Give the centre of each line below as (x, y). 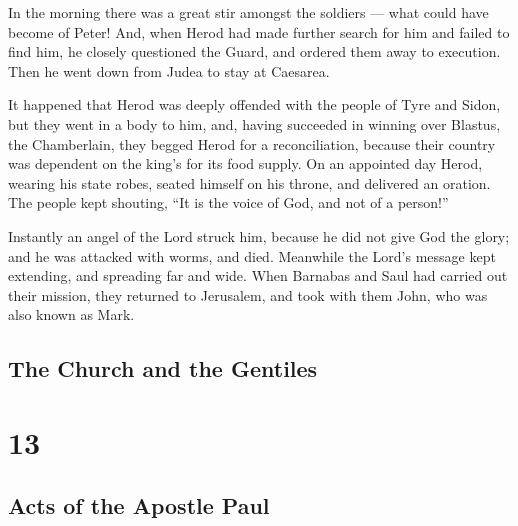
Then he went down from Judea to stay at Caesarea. (169, 70)
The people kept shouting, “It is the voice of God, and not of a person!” (228, 202)
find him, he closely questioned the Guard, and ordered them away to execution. (254, 51)
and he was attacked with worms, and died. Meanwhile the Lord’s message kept (252, 255)
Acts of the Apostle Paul (139, 505)
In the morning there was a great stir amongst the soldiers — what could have (248, 12)
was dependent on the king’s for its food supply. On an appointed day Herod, (245, 163)
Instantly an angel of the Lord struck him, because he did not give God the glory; (259, 235)
